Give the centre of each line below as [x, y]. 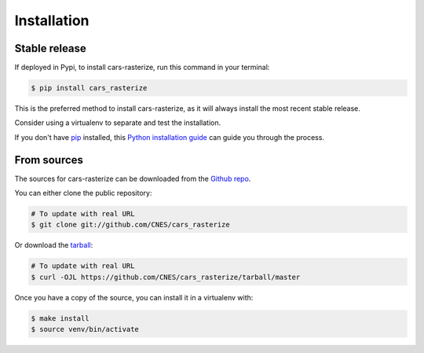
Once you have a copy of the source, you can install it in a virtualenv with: [134, 297]
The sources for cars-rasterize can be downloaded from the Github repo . [133, 178]
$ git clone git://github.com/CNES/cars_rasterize [131, 225]
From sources [49, 160]
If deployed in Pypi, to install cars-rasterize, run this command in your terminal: [142, 68]
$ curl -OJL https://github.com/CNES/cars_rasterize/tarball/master [166, 277]
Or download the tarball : [54, 245]
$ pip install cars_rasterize [89, 88]
